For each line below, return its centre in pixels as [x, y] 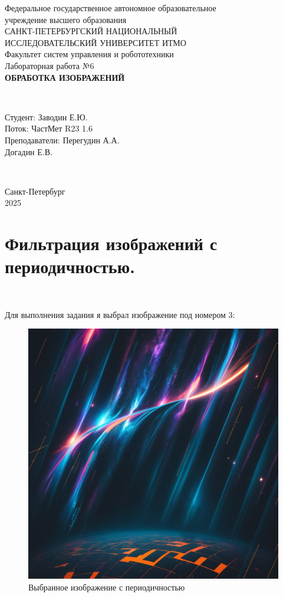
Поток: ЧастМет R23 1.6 [49, 128]
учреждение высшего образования [66, 19]
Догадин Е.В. [29, 151]
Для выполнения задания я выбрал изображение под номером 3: [120, 314]
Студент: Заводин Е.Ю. [46, 117]
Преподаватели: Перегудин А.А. [62, 140]
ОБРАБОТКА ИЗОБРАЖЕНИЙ [65, 77]
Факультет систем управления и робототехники [89, 54]
